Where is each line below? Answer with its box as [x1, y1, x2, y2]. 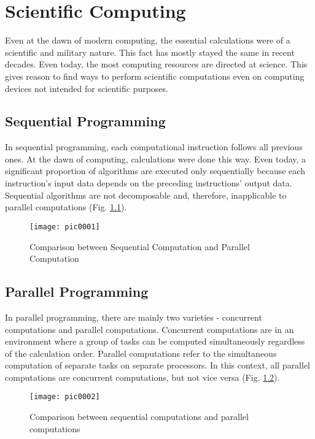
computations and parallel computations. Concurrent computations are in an [5, 323, 294, 335]
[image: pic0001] [29, 222, 100, 231]
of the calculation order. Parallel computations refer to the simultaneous [5, 346, 277, 359]
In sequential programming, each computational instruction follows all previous [5, 140, 303, 153]
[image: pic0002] [29, 392, 100, 402]
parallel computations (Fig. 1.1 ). [5, 200, 127, 213]
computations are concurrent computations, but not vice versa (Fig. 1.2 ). [5, 370, 280, 383]
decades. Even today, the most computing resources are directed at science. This [5, 58, 308, 71]
